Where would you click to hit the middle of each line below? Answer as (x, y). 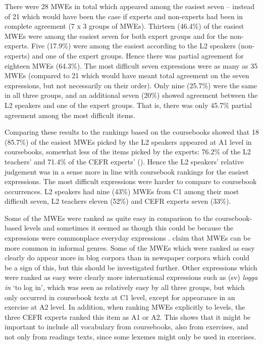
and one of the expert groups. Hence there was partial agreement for (138, 55)
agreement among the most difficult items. (70, 115)
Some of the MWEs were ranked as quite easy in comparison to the (109, 218)
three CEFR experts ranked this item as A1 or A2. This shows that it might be (128, 317)
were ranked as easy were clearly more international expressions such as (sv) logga (131, 277)
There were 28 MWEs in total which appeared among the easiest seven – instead (129, 6)
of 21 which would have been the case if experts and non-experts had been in (124, 16)
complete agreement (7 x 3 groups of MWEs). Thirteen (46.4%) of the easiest (124, 26)
